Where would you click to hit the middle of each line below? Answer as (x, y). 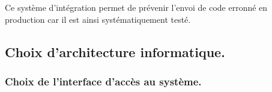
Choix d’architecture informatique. (115, 51)
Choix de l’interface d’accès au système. (103, 81)
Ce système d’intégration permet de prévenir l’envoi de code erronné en (136, 7)
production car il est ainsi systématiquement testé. (98, 19)
